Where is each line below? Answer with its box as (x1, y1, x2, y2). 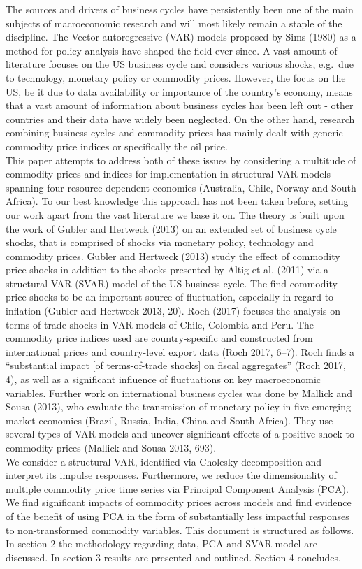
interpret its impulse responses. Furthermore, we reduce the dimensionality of (6, 468, 337, 482)
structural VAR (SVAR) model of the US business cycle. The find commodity (6, 275, 338, 290)
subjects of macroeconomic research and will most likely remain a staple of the (6, 15, 342, 30)
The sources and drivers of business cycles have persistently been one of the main (6, 2, 354, 16)
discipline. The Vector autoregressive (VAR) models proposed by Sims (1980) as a (6, 29, 356, 44)
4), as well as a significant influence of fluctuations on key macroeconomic (6, 372, 321, 387)
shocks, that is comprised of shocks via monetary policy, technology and (6, 235, 314, 250)
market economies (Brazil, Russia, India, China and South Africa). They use (6, 412, 333, 427)
